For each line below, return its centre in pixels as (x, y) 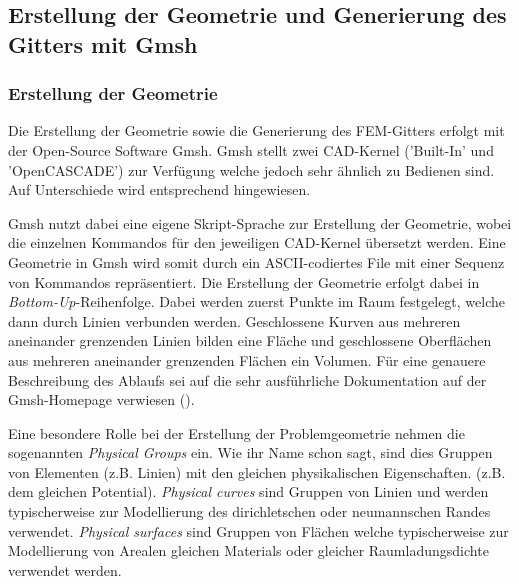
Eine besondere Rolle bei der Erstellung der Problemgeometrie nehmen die (236, 432)
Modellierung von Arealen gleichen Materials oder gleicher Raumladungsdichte (248, 550)
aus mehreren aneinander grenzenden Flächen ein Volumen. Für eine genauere (247, 359)
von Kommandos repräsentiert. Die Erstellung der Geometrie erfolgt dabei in (244, 281)
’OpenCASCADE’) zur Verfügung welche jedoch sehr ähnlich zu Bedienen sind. (251, 169)
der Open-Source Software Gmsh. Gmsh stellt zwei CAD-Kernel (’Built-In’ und (251, 149)
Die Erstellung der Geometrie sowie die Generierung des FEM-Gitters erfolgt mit (256, 130)
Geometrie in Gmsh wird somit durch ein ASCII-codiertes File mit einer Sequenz (256, 261)
